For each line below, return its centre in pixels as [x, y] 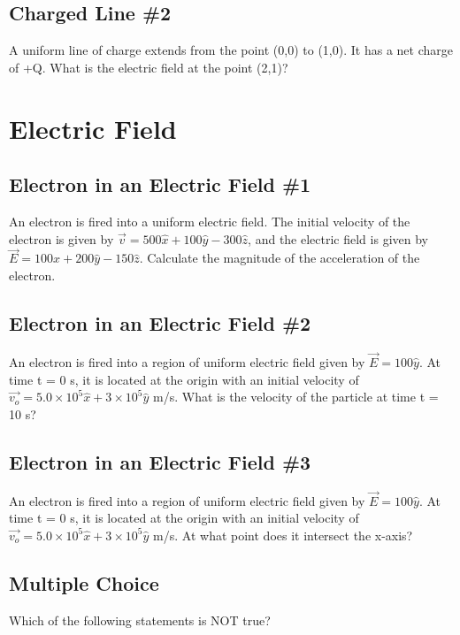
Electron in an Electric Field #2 [160, 322]
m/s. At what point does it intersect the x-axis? [283, 535]
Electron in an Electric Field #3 [160, 461]
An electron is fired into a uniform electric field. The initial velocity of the [210, 221]
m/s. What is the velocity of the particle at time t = [296, 397]
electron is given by [61, 238]
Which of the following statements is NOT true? [140, 620]
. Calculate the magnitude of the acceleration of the [280, 258]
